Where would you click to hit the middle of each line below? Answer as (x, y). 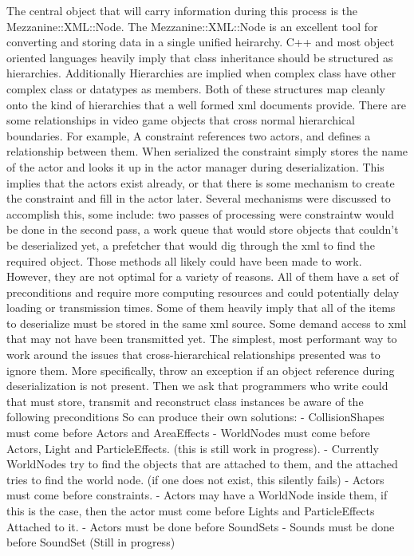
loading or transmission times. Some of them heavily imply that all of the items (201, 308)
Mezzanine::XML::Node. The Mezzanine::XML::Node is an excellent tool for (192, 26)
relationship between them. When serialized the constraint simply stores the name (207, 151)
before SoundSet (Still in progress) (91, 542)
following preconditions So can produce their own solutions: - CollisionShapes (195, 417)
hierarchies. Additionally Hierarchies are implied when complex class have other (201, 73)
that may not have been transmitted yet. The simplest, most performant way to (202, 339)
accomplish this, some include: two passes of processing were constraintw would (201, 213)
